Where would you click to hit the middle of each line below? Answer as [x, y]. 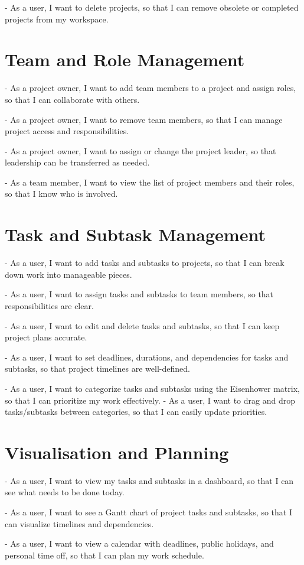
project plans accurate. [46, 337]
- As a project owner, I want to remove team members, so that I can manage [144, 119]
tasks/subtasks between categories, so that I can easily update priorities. [136, 412]
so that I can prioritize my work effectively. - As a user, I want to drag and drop [150, 400]
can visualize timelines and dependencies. [79, 523]
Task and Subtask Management [135, 234]
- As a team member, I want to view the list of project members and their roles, [150, 182]
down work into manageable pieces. [68, 274]
